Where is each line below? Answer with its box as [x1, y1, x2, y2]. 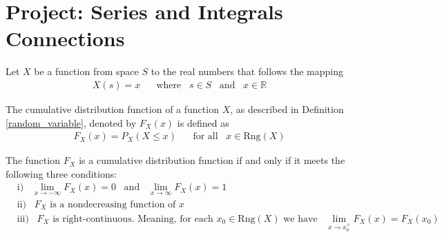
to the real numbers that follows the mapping [151, 64, 343, 79]
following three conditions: [6, 166, 117, 181]
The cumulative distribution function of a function [6, 101, 219, 116]
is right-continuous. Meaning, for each [52, 214, 213, 224]
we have [283, 214, 318, 224]
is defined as [177, 115, 229, 130]
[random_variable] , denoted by [6, 115, 137, 130]
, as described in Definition [230, 101, 344, 116]
